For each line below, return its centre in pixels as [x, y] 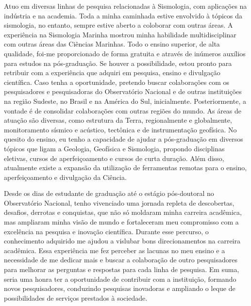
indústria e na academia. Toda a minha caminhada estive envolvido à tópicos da [123, 15]
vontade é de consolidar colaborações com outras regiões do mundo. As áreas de [123, 110]
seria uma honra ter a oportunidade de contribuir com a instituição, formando [120, 279]
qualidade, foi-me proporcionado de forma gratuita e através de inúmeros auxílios [125, 53]
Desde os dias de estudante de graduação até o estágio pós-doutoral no [109, 193]
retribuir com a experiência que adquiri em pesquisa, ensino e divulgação [112, 72]
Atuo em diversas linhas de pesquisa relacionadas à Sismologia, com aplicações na [125, 6]
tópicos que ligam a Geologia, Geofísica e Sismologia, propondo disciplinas [114, 148]
